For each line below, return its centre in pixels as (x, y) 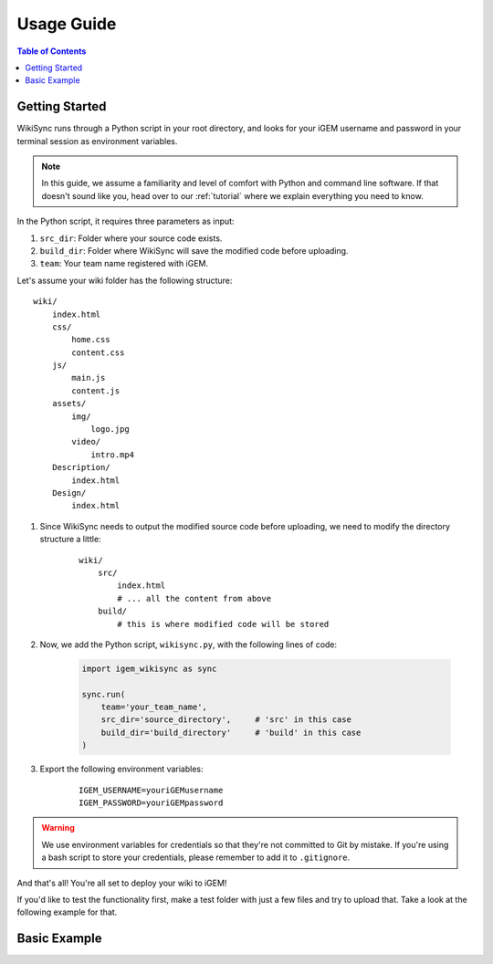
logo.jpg (110, 430)
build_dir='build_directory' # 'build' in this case (231, 732)
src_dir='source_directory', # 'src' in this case (226, 720)
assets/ (69, 403)
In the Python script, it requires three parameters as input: (126, 221)
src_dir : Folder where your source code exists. (131, 238)
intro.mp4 (113, 455)
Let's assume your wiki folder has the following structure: (125, 280)
